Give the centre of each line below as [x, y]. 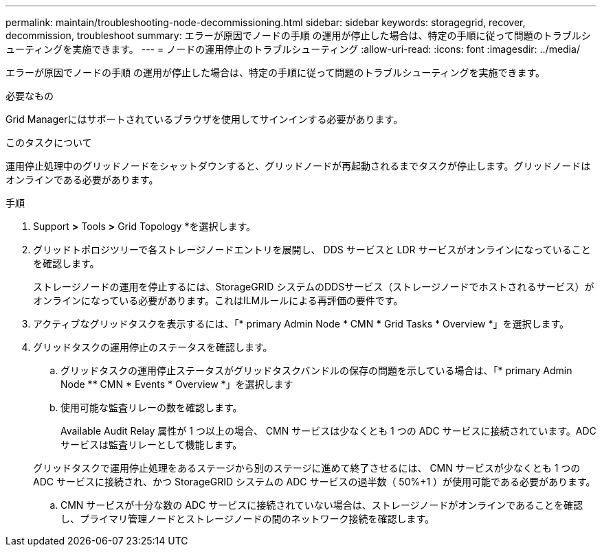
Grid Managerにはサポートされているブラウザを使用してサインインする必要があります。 [204, 119]
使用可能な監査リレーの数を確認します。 [152, 407]
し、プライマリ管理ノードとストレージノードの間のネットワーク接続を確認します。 [248, 519]
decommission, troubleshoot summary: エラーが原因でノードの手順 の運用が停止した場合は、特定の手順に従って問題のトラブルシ [298, 35]
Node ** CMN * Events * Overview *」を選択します [177, 384]
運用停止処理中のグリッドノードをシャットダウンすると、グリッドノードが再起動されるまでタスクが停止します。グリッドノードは [298, 166]
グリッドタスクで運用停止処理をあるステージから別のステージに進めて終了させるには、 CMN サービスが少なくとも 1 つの [307, 468]
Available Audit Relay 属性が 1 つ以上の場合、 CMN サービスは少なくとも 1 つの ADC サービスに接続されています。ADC [328, 431]
